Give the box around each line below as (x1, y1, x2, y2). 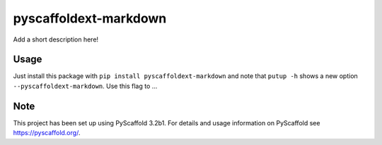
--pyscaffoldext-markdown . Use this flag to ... (13, 82, 158, 90)
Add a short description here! (13, 35, 99, 44)
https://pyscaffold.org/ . (13, 129, 81, 137)
